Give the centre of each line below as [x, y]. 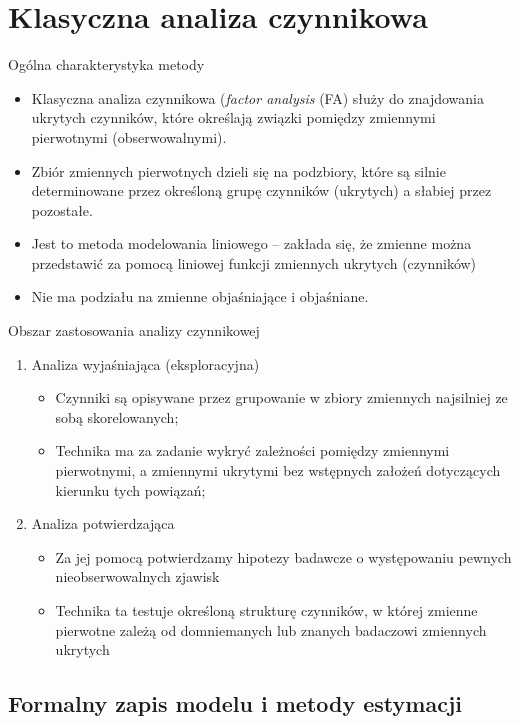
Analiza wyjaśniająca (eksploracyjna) [145, 363]
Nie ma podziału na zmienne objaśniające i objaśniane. [200, 296]
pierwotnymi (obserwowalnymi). [129, 136]
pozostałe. [62, 209]
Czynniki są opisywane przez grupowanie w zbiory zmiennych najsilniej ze [281, 397]
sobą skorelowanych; [117, 416]
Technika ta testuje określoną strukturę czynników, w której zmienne [266, 610]
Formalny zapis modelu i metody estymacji [235, 703]
